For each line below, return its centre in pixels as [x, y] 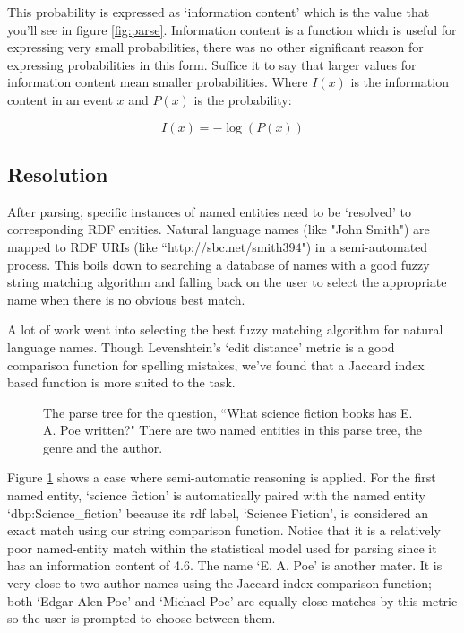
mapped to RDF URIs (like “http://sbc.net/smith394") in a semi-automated [218, 246]
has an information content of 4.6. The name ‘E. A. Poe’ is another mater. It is [225, 565]
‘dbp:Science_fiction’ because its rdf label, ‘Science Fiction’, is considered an [218, 512]
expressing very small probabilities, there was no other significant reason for [215, 47]
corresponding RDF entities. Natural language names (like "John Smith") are [219, 229]
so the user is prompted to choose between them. [142, 618]
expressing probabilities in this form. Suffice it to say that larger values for [212, 64]
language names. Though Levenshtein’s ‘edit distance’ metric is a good [201, 347]
